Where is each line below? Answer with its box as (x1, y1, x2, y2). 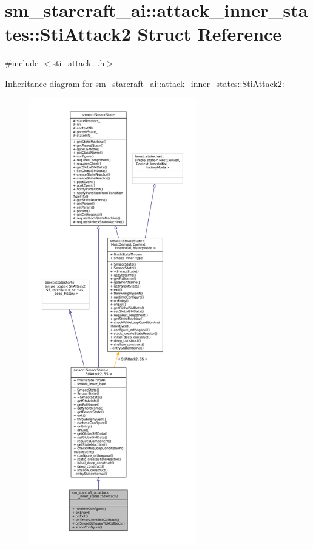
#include (5, 57, 39, 69)
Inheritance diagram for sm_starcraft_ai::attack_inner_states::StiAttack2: (5, 77, 284, 89)
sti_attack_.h (52, 57, 105, 69)
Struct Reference (137, 21, 282, 46)
